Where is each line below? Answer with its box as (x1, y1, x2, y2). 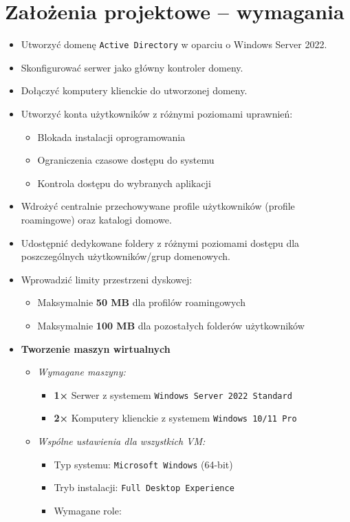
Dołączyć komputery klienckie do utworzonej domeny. (21, 83, 248, 98)
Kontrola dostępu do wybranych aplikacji (37, 175, 211, 190)
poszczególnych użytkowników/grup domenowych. (21, 249, 231, 263)
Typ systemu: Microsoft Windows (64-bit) (54, 457, 233, 471)
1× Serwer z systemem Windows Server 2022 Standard (54, 387, 292, 402)
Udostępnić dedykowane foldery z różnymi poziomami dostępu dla (21, 235, 300, 250)
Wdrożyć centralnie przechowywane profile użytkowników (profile (21, 199, 295, 213)
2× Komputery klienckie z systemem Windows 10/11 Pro (54, 411, 297, 425)
